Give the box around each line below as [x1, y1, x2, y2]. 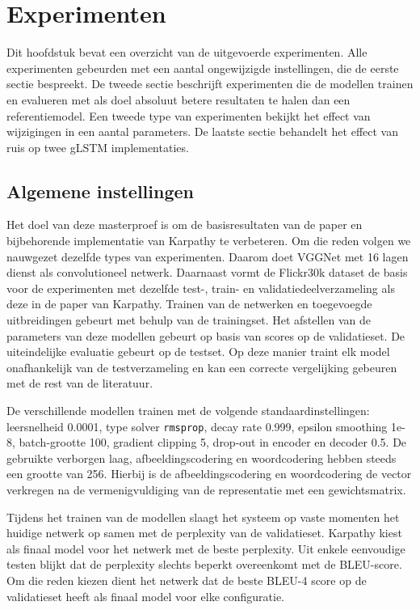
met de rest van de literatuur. [6, 375, 153, 392]
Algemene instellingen [6, 178, 194, 203]
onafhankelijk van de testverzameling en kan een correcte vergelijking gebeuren [6, 358, 397, 375]
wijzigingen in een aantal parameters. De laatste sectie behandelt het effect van [6, 123, 399, 140]
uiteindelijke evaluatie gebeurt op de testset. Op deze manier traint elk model [6, 343, 390, 360]
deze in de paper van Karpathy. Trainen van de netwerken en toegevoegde [6, 295, 372, 312]
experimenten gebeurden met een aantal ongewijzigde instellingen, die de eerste [6, 59, 399, 76]
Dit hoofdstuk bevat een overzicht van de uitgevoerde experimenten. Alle [6, 44, 367, 61]
